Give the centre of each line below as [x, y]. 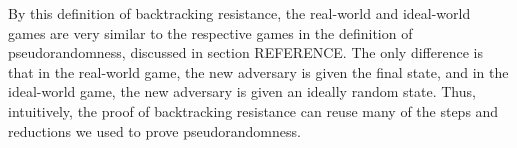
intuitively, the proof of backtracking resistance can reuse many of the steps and [253, 110]
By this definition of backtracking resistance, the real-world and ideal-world [239, 13]
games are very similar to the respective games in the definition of [210, 32]
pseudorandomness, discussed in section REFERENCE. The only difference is [245, 52]
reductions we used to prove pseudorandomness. [154, 130]
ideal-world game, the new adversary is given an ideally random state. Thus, [242, 91]
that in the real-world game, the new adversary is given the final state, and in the [258, 71]
